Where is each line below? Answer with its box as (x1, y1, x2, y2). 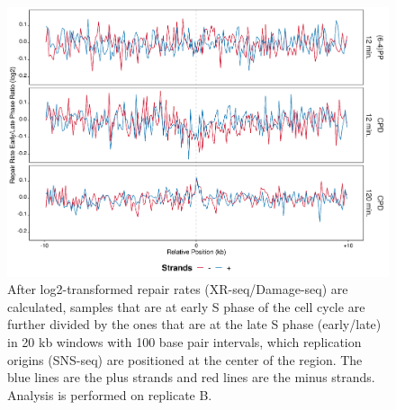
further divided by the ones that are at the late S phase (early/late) (7, 315, 382, 334)
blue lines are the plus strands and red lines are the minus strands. (7, 368, 375, 387)
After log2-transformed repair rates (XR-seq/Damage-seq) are (7, 280, 348, 299)
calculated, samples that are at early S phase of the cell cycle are (7, 297, 365, 316)
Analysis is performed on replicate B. (7, 385, 212, 404)
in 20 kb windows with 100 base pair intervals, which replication (7, 333, 362, 352)
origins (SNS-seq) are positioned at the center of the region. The (7, 350, 363, 369)
